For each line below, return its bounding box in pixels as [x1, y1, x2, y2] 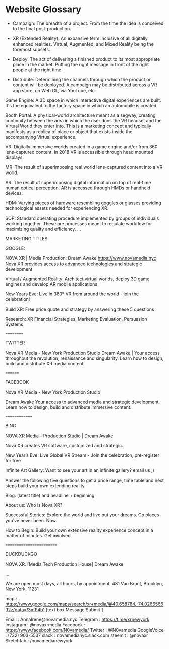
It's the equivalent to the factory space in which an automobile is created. [5, 102, 158, 108]
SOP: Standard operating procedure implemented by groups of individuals [5, 215, 159, 221]
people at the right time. [12, 67, 63, 73]
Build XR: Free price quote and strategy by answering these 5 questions [5, 306, 155, 312]
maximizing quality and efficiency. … [5, 226, 81, 232]
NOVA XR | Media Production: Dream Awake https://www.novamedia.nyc [5, 255, 156, 261]
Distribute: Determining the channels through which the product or [12, 76, 151, 82]
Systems [5, 321, 24, 327]
